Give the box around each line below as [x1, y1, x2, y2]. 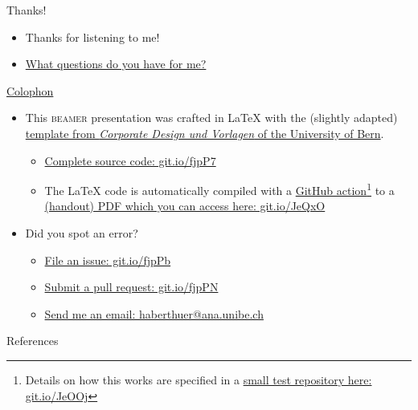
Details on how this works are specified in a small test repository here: [25, 371, 372, 388]
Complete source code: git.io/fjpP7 [44, 152, 216, 168]
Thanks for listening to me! [25, 28, 160, 45]
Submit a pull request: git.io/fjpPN [44, 278, 219, 295]
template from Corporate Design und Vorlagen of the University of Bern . [25, 124, 384, 141]
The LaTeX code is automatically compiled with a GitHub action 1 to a [44, 180, 395, 198]
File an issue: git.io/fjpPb [44, 251, 171, 268]
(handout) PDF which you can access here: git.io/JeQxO [44, 197, 326, 214]
